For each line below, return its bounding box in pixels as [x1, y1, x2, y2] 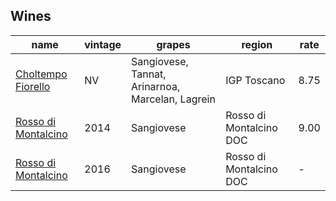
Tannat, [131, 67, 167, 81]
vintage [84, 37, 122, 51]
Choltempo [15, 67, 68, 81]
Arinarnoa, [131, 79, 181, 93]
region [241, 37, 273, 51]
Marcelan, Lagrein [131, 92, 216, 106]
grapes [156, 37, 191, 51]
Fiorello [15, 79, 51, 93]
